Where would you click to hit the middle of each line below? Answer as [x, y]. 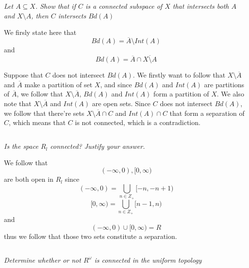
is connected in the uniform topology [148, 260]
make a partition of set [58, 84]
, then [40, 15]
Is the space [21, 146]
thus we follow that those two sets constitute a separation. [91, 236]
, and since [116, 84]
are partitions [224, 84]
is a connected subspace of [124, 6]
